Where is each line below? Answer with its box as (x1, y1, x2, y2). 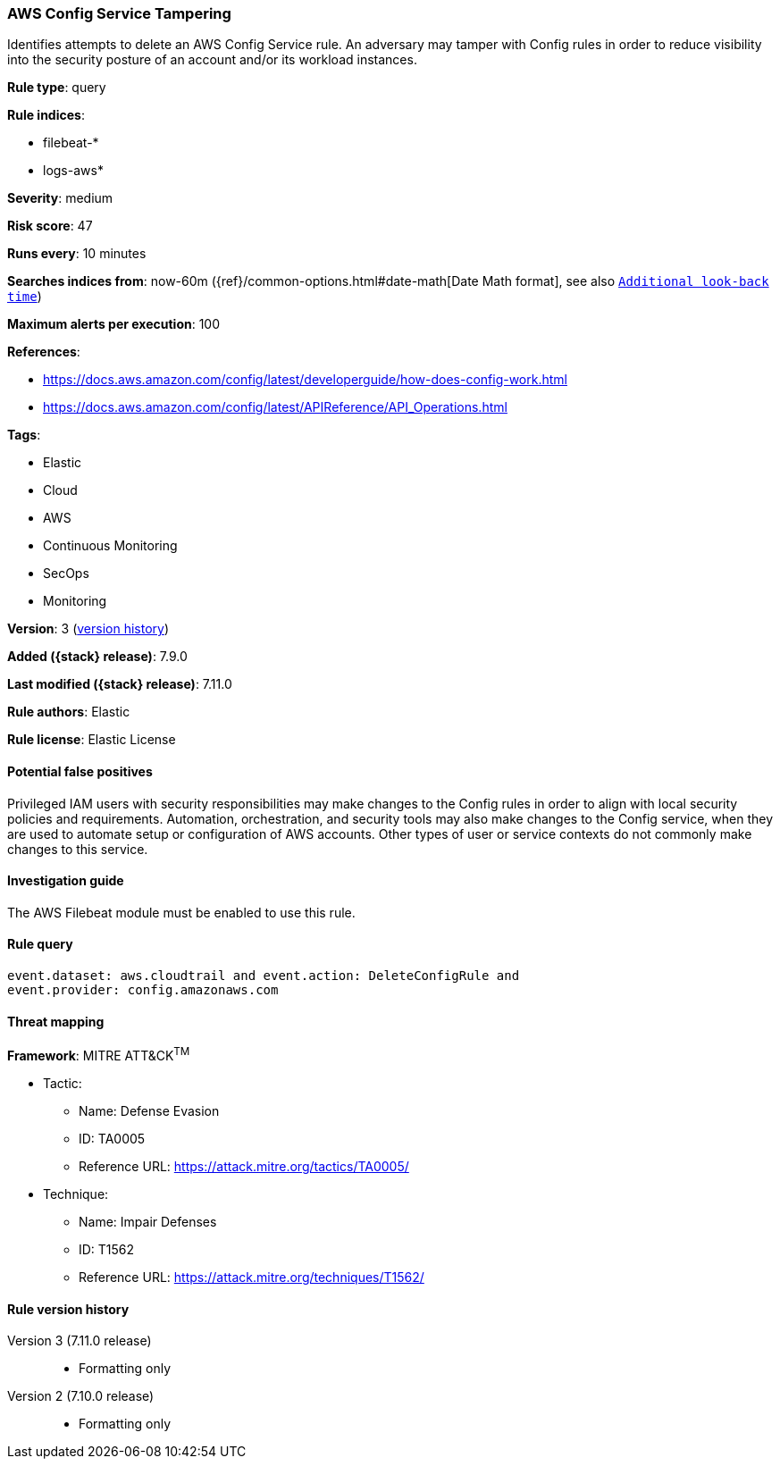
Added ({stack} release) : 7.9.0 (7, 649, 188, 665)
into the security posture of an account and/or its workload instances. (7, 52, 417, 68)
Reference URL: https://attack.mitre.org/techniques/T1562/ (79, 1269, 424, 1285)
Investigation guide (7, 873, 124, 889)
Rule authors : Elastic (7, 704, 130, 720)
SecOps (43, 565, 89, 582)
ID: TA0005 (79, 1130, 146, 1146)
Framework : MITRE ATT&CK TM (7, 1045, 190, 1063)
